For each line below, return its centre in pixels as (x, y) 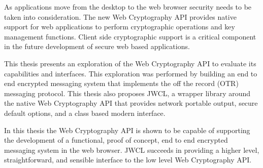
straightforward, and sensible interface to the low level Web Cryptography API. (128, 160)
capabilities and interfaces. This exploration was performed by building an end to (131, 73)
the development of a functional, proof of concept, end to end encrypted (116, 140)
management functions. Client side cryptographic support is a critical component (130, 36)
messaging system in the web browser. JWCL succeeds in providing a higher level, (132, 150)
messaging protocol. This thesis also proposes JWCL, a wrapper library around (127, 93)
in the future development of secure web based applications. (97, 46)
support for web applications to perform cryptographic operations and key (120, 27)
